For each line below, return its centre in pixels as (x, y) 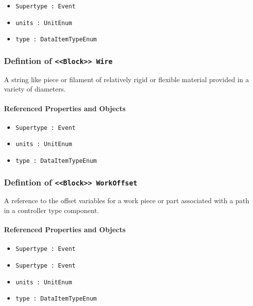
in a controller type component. (51, 210)
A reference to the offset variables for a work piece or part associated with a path (127, 200)
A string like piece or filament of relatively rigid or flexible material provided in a (126, 79)
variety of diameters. (35, 89)
